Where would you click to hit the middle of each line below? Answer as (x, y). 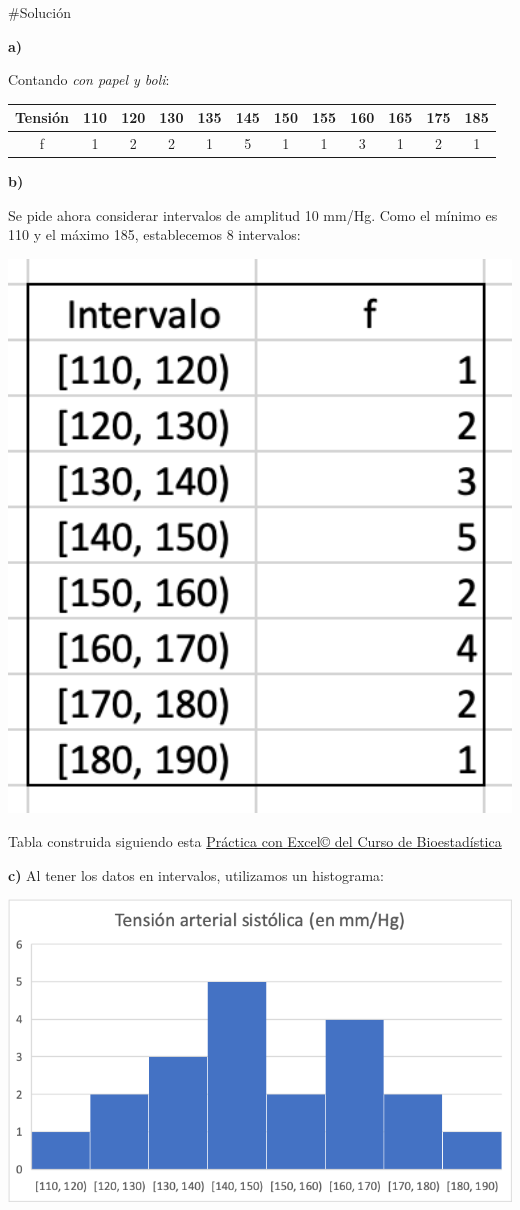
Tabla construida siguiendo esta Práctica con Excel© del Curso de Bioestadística (255, 840)
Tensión (42, 117)
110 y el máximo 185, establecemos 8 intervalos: (154, 234)
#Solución (40, 12)
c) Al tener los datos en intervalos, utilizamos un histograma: (196, 874)
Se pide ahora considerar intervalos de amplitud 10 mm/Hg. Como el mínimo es (253, 214)
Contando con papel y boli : (89, 79)
